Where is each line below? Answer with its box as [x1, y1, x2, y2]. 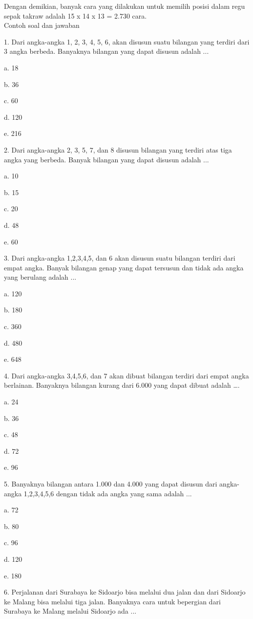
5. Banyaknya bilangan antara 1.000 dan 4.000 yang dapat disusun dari [4, 479, 217, 488]
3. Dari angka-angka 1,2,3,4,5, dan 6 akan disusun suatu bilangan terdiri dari [4, 253, 235, 263]
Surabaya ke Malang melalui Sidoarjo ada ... [4, 606, 137, 616]
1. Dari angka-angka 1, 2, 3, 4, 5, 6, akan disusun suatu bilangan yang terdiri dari [4, 36, 250, 46]
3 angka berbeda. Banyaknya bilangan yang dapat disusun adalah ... [4, 46, 209, 56]
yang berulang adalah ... [4, 272, 77, 282]
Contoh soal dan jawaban [4, 20, 80, 30]
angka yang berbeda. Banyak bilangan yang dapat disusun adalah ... [4, 154, 209, 164]
